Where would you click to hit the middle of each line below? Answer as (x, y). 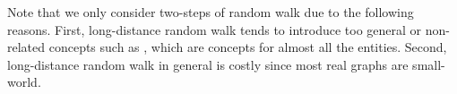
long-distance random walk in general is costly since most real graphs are (208, 64)
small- (429, 64)
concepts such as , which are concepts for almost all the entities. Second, (248, 47)
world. (24, 82)
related (26, 47)
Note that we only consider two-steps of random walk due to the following (211, 12)
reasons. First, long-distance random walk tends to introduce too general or (215, 29)
